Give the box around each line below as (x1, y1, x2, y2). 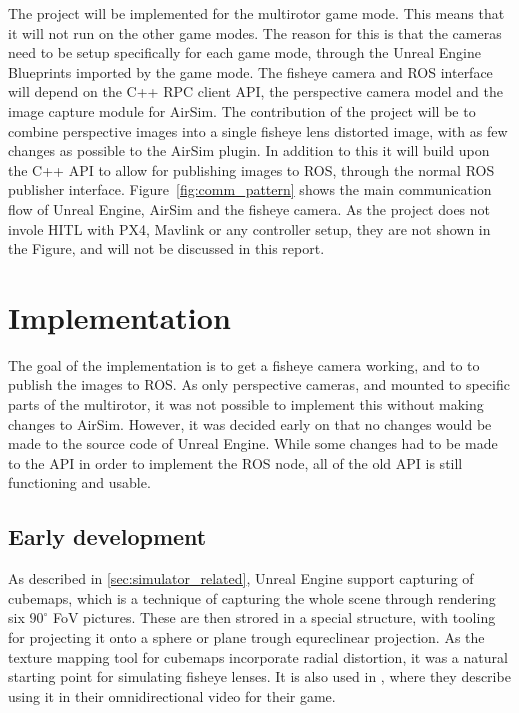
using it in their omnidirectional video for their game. (8, 685, 336, 706)
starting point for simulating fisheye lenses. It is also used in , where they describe (8, 666, 511, 687)
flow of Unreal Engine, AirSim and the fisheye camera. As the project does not (8, 198, 491, 219)
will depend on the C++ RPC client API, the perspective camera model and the (8, 81, 503, 102)
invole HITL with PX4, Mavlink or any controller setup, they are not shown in (8, 218, 491, 239)
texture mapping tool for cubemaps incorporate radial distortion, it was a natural (8, 646, 508, 667)
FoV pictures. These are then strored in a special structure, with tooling (52, 607, 496, 628)
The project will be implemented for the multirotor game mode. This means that (8, 3, 505, 23)
